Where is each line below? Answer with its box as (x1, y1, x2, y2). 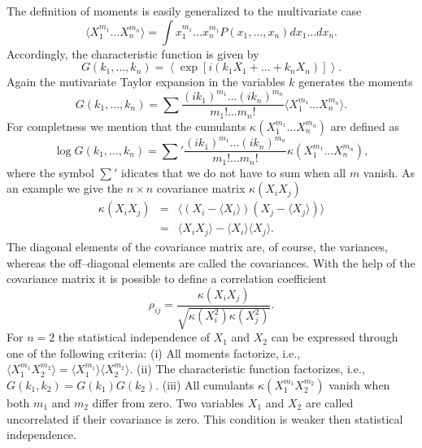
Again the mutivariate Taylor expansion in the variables (7, 73, 285, 90)
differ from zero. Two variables (92, 394, 245, 411)
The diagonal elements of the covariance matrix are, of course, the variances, (7, 237, 388, 254)
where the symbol (7, 163, 94, 181)
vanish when (328, 376, 390, 393)
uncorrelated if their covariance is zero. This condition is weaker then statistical (7, 410, 403, 427)
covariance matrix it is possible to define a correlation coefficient (7, 270, 327, 287)
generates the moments (298, 73, 413, 90)
